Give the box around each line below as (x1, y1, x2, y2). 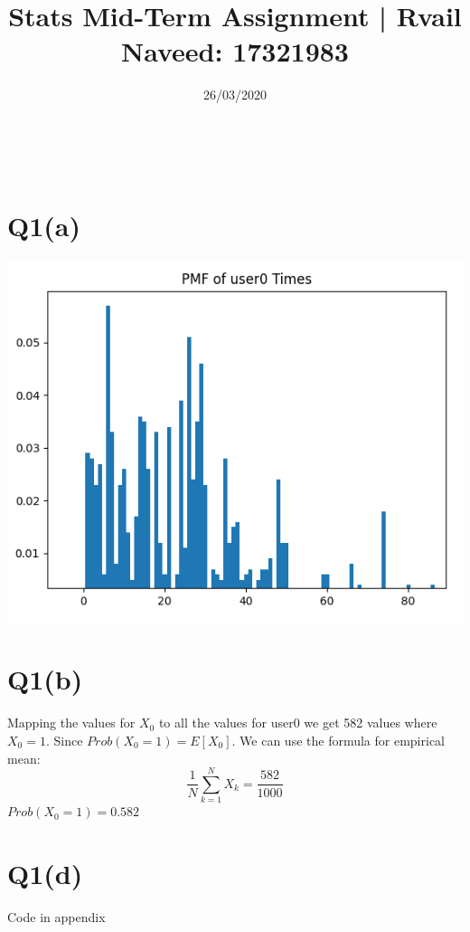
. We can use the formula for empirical (231, 730, 445, 749)
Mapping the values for (7, 713, 136, 732)
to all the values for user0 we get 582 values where (158, 713, 437, 732)
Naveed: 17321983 (121, 33, 349, 70)
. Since (45, 730, 83, 749)
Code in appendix (7, 907, 106, 926)
